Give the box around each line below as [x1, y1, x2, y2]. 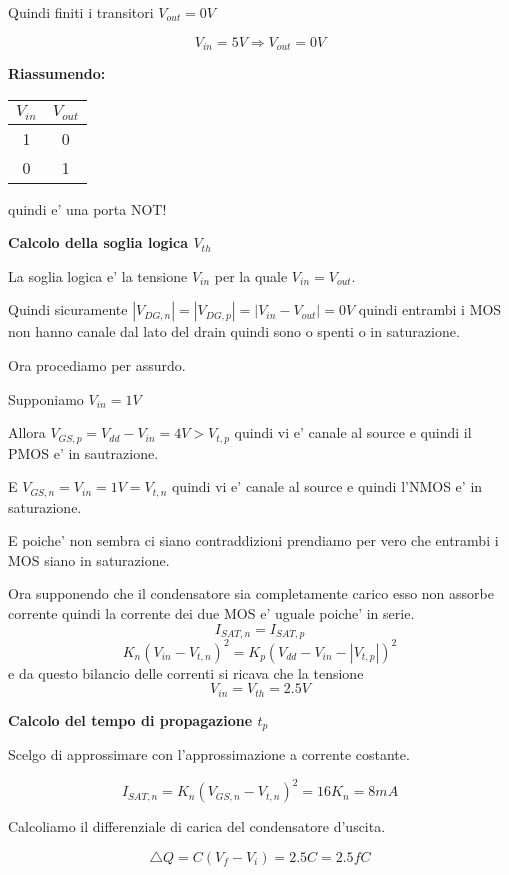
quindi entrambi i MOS [358, 299, 502, 320]
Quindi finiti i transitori [8, 2, 154, 22]
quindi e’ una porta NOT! [8, 198, 167, 219]
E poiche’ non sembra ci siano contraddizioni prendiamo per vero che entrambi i [8, 530, 499, 551]
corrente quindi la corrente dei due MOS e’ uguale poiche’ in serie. [8, 603, 415, 624]
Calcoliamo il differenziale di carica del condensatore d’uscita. [8, 816, 386, 837]
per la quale [214, 265, 288, 286]
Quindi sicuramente [8, 299, 128, 320]
